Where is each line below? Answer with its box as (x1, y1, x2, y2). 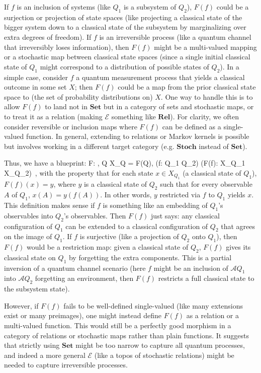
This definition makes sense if (4, 199, 95, 210)
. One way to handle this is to (160, 91, 253, 102)
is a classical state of (83, 179, 147, 189)
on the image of (4, 231, 52, 242)
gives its (226, 242, 251, 252)
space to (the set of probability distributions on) (4, 91, 153, 102)
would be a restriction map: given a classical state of (27, 242, 189, 252)
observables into (4, 210, 53, 220)
